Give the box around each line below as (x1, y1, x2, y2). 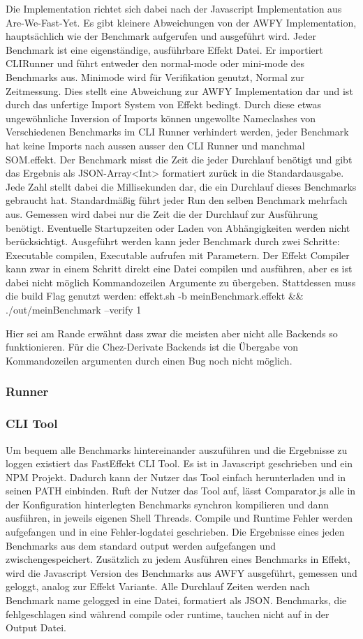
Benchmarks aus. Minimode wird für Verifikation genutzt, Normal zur (6, 69, 305, 84)
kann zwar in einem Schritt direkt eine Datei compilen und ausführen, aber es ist (6, 261, 353, 276)
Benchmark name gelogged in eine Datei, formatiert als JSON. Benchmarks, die (6, 593, 347, 608)
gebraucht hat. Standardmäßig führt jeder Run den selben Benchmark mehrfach (6, 193, 348, 207)
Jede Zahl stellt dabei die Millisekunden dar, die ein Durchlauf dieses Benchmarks (6, 179, 357, 193)
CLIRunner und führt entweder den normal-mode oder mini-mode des (6, 56, 305, 71)
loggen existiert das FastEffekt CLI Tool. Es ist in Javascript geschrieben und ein (6, 456, 353, 471)
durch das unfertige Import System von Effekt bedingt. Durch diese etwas (6, 97, 321, 112)
